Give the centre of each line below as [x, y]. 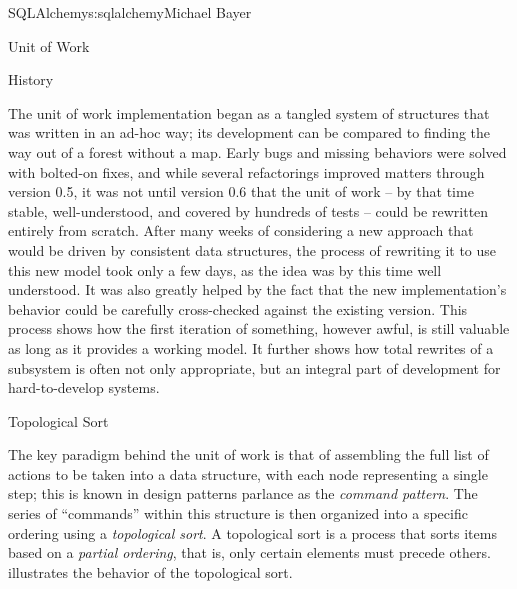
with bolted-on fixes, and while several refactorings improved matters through [246, 171]
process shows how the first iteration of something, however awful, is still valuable [259, 328]
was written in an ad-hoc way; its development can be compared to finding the [249, 132]
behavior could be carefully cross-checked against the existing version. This [238, 308]
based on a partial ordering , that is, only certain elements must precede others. [249, 552]
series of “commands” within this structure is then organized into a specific [238, 513]
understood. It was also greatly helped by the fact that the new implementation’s [257, 289]
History [31, 79]
